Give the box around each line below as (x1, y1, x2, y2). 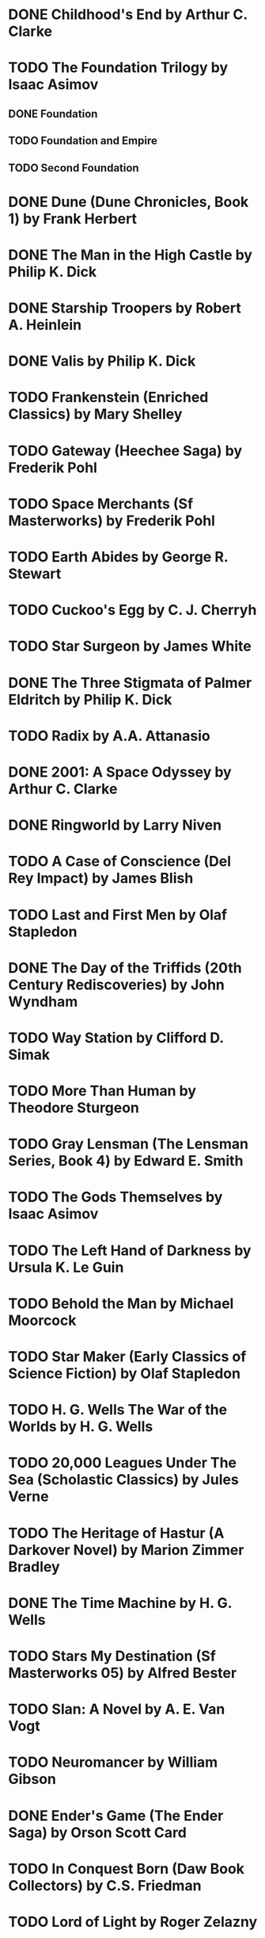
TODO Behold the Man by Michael (8, 1295, 234, 1312)
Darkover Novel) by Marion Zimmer (8, 1541, 244, 1559)
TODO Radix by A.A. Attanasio (8, 727, 211, 745)
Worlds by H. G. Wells (8, 1418, 153, 1436)
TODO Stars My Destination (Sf (8, 1647, 216, 1665)
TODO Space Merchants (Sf (8, 494, 194, 512)
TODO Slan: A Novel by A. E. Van (8, 1700, 225, 1718)
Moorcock (8, 1311, 77, 1330)
